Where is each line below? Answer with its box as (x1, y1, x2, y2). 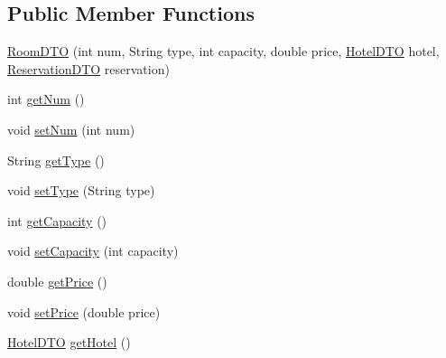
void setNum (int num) (7, 119, 135, 138)
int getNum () (7, 89, 85, 108)
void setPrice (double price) (7, 302, 161, 321)
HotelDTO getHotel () (7, 333, 131, 352)
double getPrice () (7, 271, 107, 290)
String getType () (7, 150, 105, 169)
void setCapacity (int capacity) (7, 241, 179, 260)
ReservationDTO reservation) (7, 59, 170, 78)
